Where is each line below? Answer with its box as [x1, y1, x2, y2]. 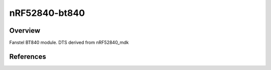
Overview [9, 26, 41, 35]
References [9, 52, 46, 61]
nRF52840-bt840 [9, 7, 85, 18]
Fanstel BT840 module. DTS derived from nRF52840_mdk [9, 40, 129, 46]
